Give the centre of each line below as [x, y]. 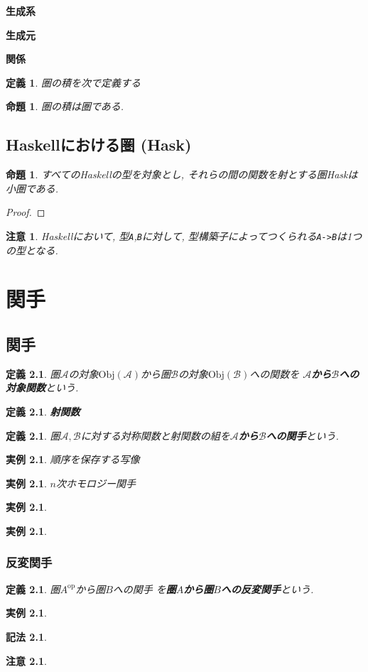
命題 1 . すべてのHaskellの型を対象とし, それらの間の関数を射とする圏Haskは [182, 174]
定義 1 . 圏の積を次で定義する [73, 82]
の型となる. [32, 250]
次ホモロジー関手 [96, 483]
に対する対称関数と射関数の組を [155, 435]
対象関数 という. [42, 388]
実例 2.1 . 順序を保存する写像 [73, 459]
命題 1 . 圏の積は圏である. [65, 106]
